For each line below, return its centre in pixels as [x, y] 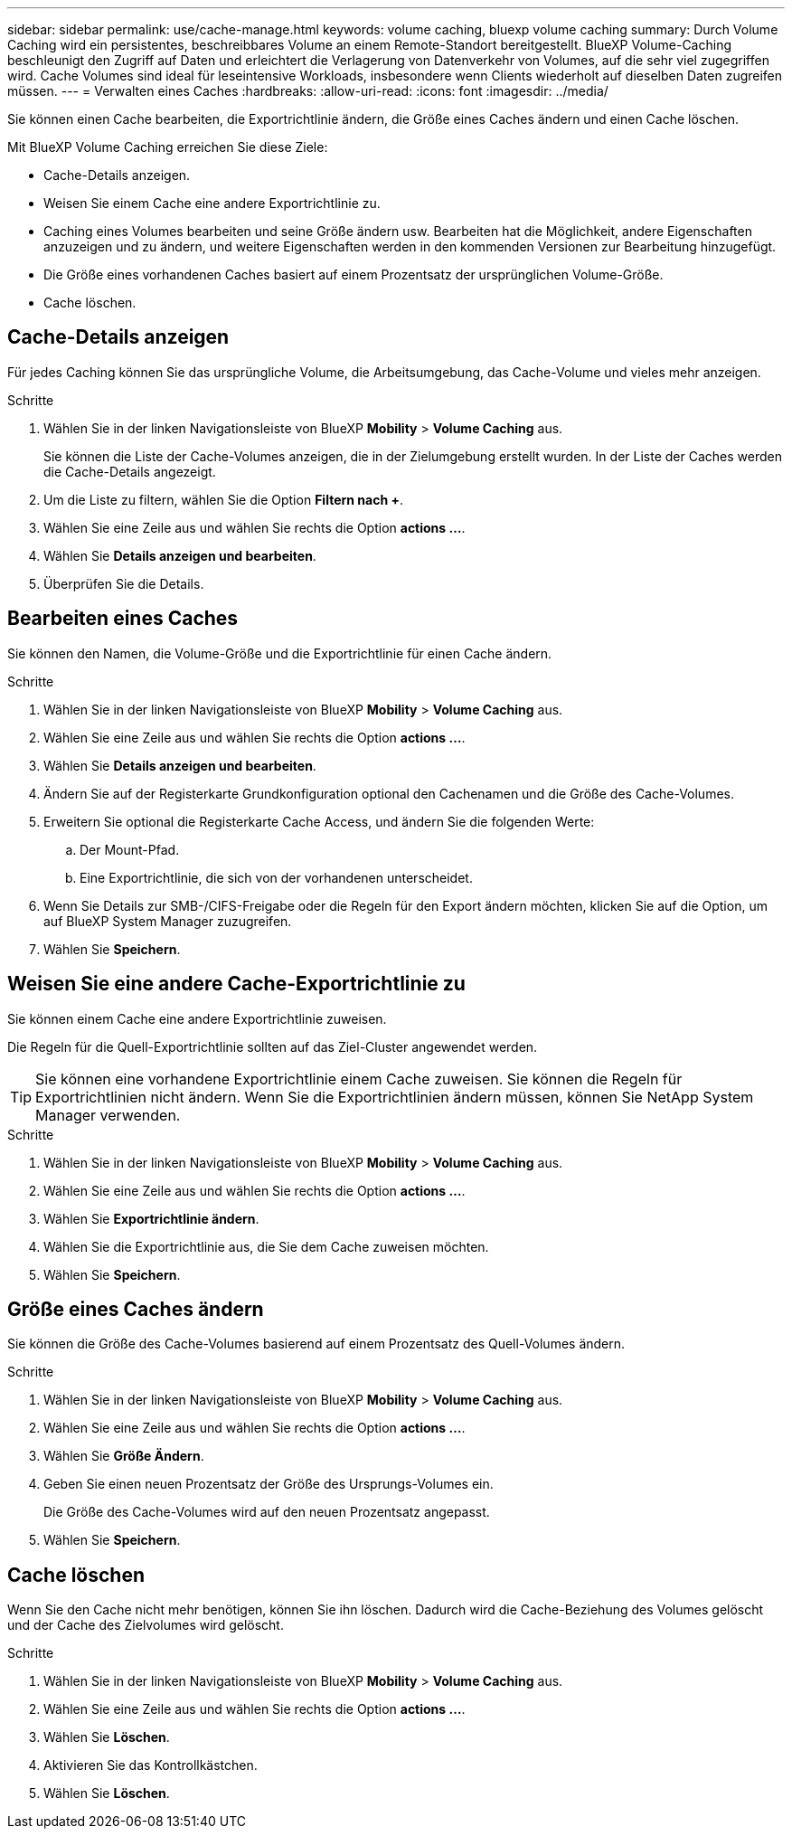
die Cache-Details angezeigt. [130, 471]
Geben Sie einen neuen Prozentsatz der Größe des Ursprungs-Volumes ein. [269, 1484]
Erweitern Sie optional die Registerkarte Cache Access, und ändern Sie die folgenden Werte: [319, 821]
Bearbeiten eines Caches [123, 619]
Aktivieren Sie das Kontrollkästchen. [151, 1765]
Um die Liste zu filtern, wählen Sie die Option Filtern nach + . [223, 499]
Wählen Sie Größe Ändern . [124, 1456]
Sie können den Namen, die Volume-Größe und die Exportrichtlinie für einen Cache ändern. [280, 653]
